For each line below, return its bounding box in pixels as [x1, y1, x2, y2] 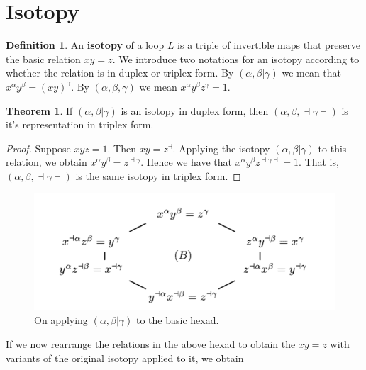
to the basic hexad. [135, 313, 219, 327]
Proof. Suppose [6, 140, 71, 155]
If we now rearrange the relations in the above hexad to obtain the [6, 337, 296, 352]
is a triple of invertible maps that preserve [177, 38, 360, 52]
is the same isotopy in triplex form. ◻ [75, 168, 241, 183]
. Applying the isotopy [172, 140, 270, 155]
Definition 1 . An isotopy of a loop [6, 38, 165, 52]
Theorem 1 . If [6, 103, 73, 118]
